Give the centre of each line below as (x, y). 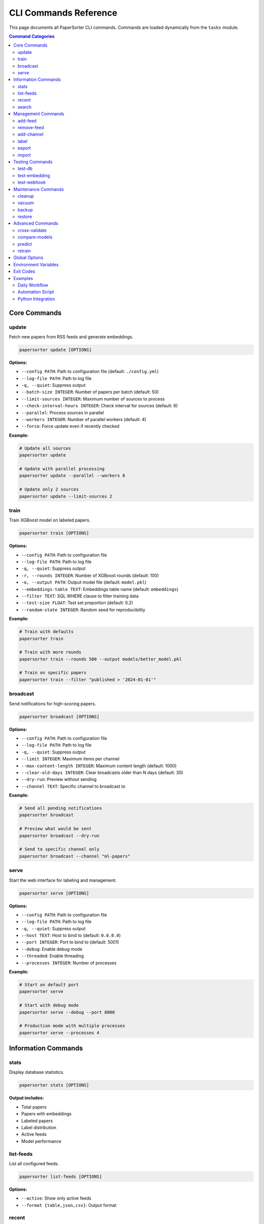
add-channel (31, 134)
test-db (25, 168)
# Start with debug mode (49, 1005)
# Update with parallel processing (62, 469)
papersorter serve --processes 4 (59, 1033)
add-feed (27, 120)
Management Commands (39, 114)
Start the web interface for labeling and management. (63, 880)
